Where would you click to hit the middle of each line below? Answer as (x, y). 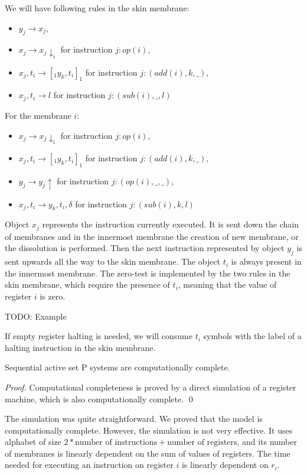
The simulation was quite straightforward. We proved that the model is (134, 419)
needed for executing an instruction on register (89, 465)
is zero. (53, 296)
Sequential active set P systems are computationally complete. (117, 367)
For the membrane (38, 115)
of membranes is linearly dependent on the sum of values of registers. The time (148, 453)
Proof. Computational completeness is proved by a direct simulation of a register (151, 387)
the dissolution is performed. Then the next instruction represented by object (145, 248)
